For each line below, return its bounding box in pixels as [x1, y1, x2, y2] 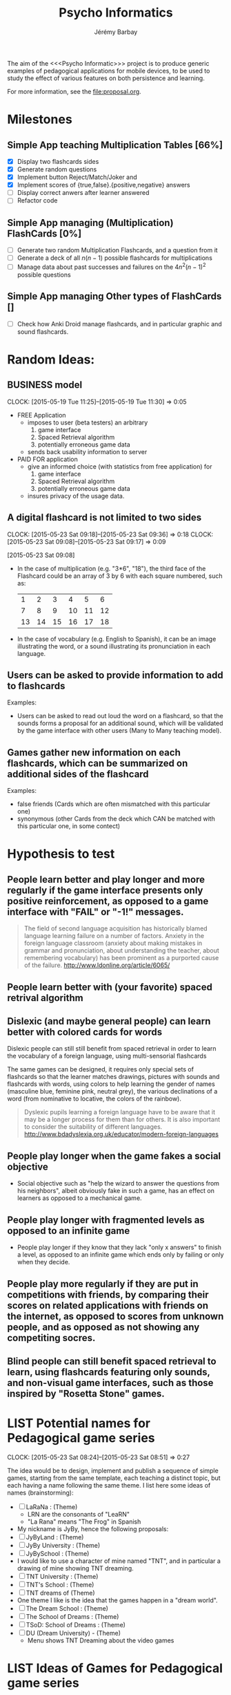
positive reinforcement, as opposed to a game [7, 895, 209, 907]
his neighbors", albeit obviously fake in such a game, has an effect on [17, 1187, 215, 1195]
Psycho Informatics [58, 5, 174, 21]
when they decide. [17, 1258, 70, 1266]
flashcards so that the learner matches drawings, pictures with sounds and [7, 1073, 220, 1081]
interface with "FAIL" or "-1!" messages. [7, 906, 184, 917]
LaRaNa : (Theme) [26, 1502, 78, 1511]
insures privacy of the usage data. [27, 491, 125, 500]
